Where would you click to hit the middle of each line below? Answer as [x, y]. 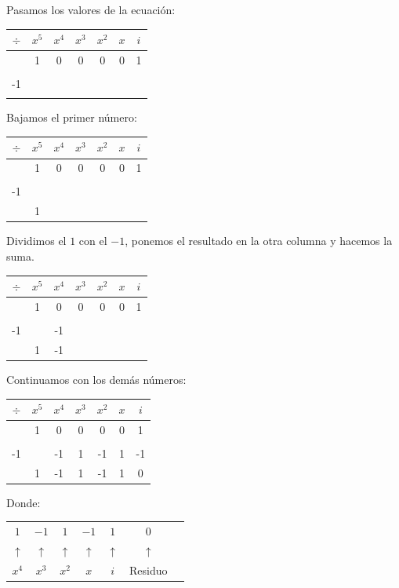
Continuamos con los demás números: [96, 379]
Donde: [24, 502]
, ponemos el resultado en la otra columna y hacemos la [259, 241]
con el [93, 241]
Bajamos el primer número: [72, 117]
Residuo [149, 570]
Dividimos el [36, 241]
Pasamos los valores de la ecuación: [91, 9]
